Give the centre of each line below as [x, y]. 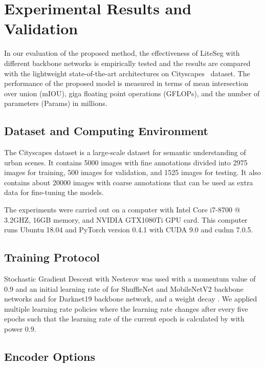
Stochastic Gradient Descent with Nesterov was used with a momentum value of [130, 279]
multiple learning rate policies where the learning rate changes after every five [126, 308]
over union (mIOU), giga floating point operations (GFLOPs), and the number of [132, 93]
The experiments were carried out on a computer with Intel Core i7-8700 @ [122, 210]
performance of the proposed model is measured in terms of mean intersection [126, 83]
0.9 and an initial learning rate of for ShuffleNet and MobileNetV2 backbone [124, 288]
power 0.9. [20, 329]
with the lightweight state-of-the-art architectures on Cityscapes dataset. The [127, 73]
